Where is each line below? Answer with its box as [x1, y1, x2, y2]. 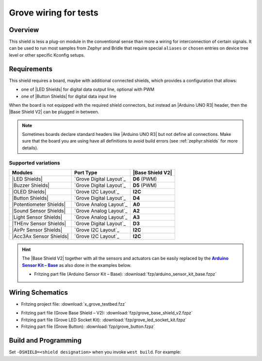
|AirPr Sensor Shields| [12, 227, 63, 233]
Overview [9, 26, 39, 34]
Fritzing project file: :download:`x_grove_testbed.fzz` [21, 301, 126, 307]
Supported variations [9, 159, 60, 166]
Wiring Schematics [9, 289, 68, 296]
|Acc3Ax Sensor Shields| [12, 233, 69, 240]
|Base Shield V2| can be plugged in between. [9, 109, 99, 115]
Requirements [9, 65, 53, 73]
